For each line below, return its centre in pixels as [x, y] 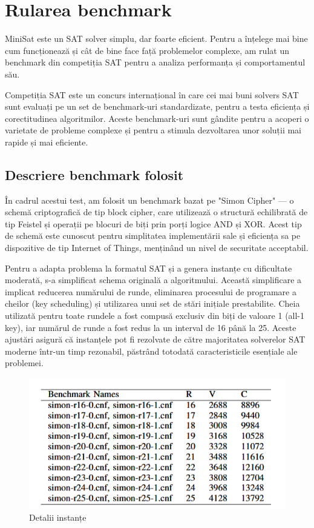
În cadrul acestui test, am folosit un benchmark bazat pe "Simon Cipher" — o [149, 200]
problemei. [24, 363]
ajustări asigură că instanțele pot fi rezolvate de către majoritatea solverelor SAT [155, 339]
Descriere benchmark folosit [94, 174]
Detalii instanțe [58, 517]
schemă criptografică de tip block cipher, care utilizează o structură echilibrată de [156, 212]
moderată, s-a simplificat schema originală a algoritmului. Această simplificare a [153, 280]
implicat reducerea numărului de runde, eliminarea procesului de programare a [151, 291]
